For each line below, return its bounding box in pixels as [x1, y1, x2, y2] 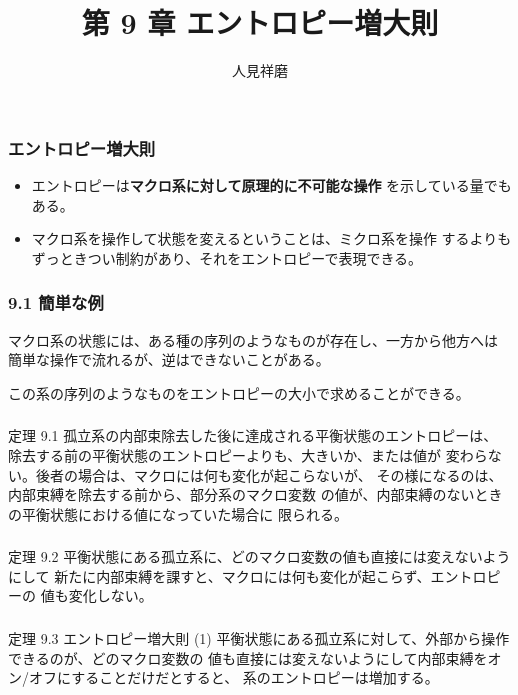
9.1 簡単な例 [8, 290, 104, 315]
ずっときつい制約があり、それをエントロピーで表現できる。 [31, 247, 423, 268]
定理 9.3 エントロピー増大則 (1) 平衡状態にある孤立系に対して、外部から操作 [8, 627, 510, 648]
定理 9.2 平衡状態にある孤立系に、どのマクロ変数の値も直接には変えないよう [8, 546, 511, 567]
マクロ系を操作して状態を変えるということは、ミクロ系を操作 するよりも [31, 228, 512, 249]
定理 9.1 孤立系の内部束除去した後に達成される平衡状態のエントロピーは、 [8, 425, 498, 446]
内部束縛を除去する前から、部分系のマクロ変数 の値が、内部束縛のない [8, 484, 475, 505]
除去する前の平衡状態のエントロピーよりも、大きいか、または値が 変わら [8, 444, 488, 465]
